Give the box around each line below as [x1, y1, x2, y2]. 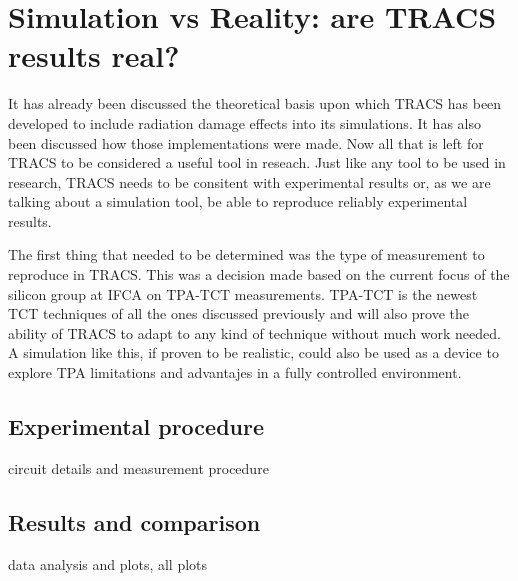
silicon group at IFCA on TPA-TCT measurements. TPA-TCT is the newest [8, 283, 478, 304]
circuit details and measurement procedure [8, 457, 269, 478]
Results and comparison [8, 506, 261, 537]
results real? [8, 35, 180, 76]
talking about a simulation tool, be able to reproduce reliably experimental [8, 191, 468, 212]
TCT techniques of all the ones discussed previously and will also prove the [8, 303, 470, 324]
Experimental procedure [8, 411, 265, 442]
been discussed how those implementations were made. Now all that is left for [8, 132, 484, 153]
